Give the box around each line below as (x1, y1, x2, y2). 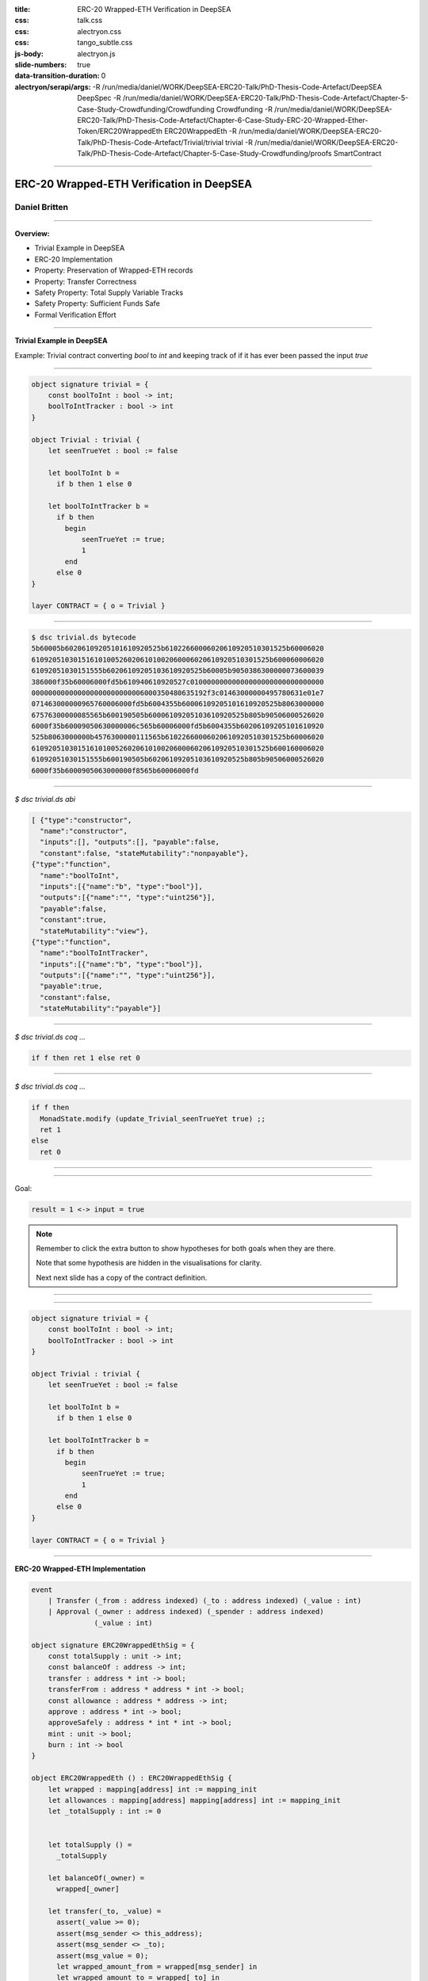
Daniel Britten (14, 201, 69, 212)
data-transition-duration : (14, 71, 100, 81)
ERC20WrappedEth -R (163, 127, 237, 136)
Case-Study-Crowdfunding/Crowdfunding (77, 104, 215, 114)
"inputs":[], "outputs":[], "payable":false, (40, 838, 220, 847)
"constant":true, (40, 915, 107, 925)
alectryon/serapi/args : (14, 82, 91, 91)
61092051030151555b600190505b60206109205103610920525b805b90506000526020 (31, 755, 324, 764)
